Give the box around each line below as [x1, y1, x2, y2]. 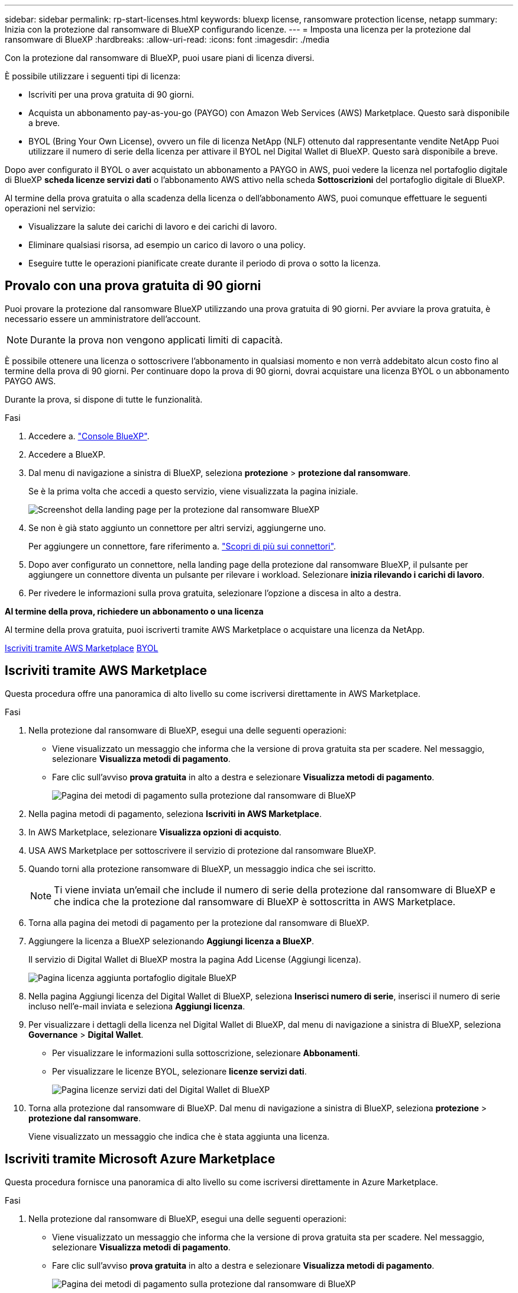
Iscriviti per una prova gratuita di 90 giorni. [28, 89, 195, 99]
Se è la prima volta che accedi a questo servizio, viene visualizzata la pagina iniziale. [28, 485, 358, 496]
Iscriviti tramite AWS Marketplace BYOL [5, 642, 158, 653]
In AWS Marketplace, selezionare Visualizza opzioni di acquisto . [28, 826, 281, 837]
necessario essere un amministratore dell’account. [5, 313, 201, 324]
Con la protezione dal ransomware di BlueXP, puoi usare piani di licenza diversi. [5, 53, 315, 63]
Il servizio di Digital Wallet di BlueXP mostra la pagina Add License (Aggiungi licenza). [28, 954, 361, 964]
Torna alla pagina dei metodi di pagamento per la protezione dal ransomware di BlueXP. [28, 917, 370, 928]
